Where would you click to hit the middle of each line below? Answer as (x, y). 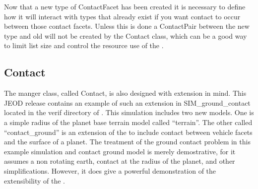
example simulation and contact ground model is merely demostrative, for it (120, 151)
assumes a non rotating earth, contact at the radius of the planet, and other (120, 161)
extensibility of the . (34, 180)
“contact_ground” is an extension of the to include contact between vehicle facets (128, 132)
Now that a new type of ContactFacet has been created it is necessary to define (125, 6)
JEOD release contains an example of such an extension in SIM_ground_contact (127, 102)
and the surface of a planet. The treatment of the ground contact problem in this (127, 142)
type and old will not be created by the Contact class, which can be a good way (126, 35)
